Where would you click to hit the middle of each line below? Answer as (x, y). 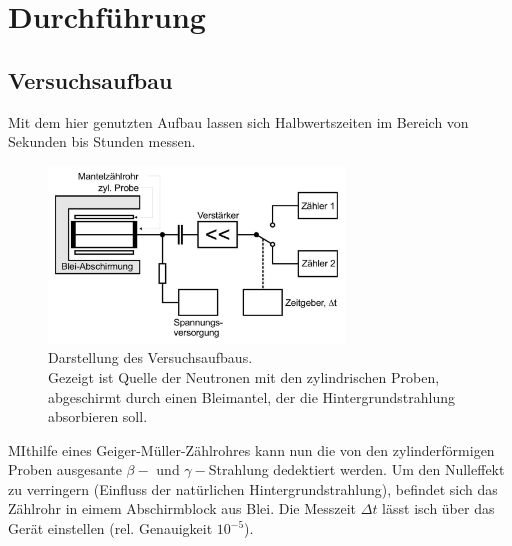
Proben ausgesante (65, 469)
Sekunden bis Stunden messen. (102, 141)
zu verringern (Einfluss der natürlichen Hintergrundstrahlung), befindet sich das (253, 488)
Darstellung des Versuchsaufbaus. (150, 357)
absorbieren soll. (98, 416)
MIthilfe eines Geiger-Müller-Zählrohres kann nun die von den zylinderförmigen (251, 449)
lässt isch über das (438, 508)
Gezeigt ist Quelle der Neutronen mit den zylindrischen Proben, (244, 376)
